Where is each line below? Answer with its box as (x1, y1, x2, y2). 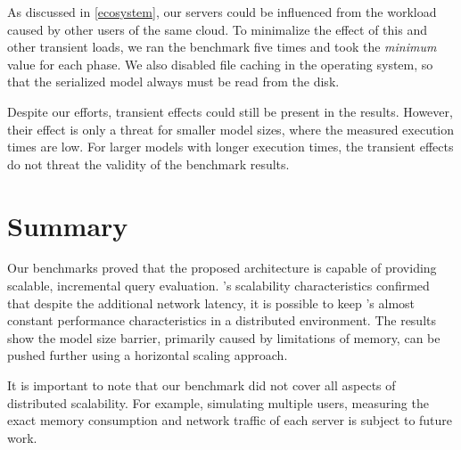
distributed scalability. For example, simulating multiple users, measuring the (7, 393, 429, 412)
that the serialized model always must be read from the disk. (7, 72, 340, 91)
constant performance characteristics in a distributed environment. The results (7, 311, 437, 330)
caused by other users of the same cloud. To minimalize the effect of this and (7, 20, 427, 38)
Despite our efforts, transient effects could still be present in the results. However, (7, 102, 453, 120)
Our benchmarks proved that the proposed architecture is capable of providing (7, 258, 437, 277)
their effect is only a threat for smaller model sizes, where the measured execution (7, 119, 455, 138)
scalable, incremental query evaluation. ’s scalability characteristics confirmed (7, 276, 430, 295)
